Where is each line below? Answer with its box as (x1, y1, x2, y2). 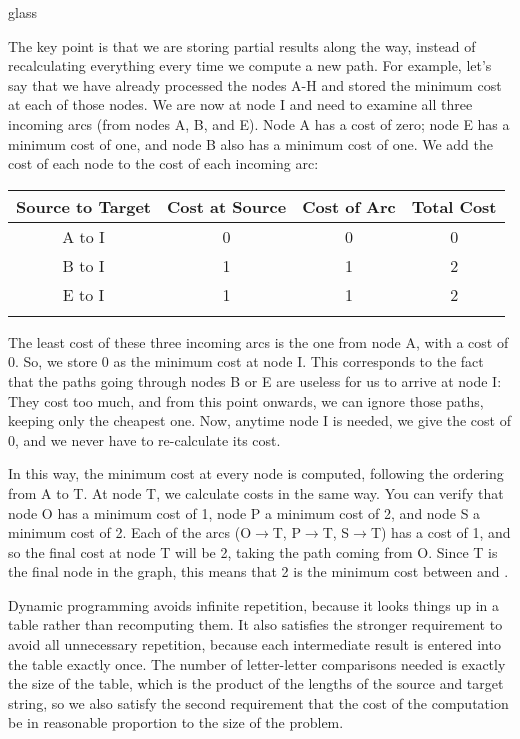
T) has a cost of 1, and (370, 522, 511, 543)
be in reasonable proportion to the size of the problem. (8, 712, 344, 733)
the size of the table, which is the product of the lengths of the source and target (8, 673, 504, 694)
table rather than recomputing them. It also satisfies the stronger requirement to (8, 614, 503, 635)
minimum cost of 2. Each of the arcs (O (8, 522, 252, 543)
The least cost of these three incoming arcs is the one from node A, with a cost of (8, 331, 509, 352)
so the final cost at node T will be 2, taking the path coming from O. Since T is (8, 541, 498, 562)
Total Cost (411, 194, 497, 218)
